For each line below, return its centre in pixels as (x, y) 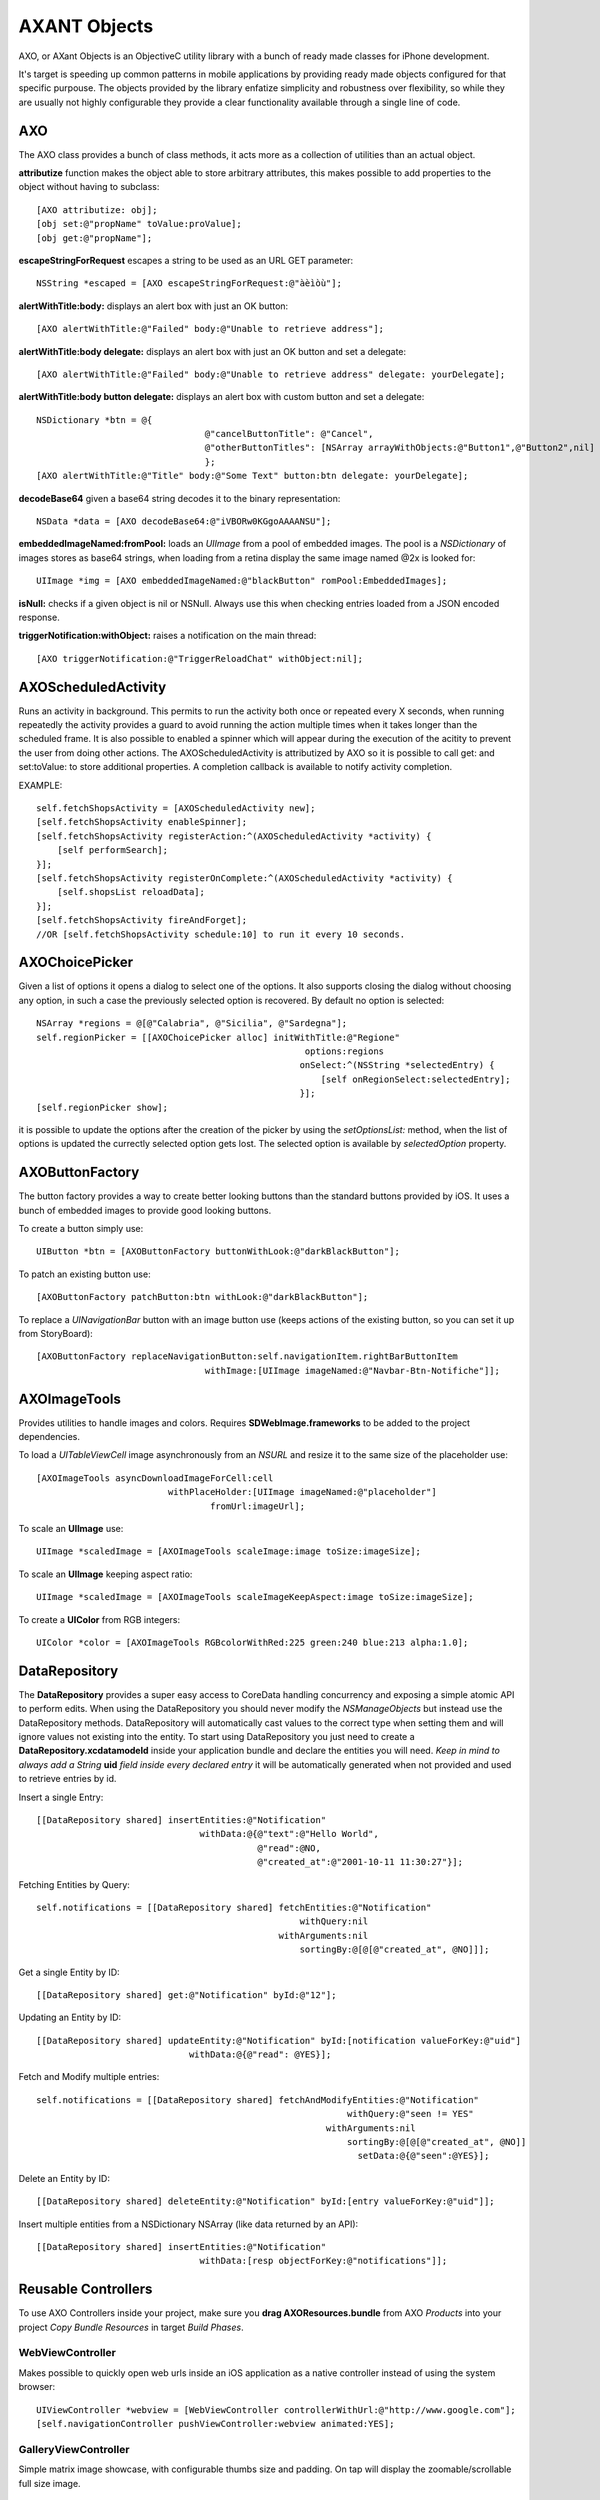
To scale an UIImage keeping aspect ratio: (105, 1574)
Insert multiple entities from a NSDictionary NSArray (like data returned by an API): (188, 2224)
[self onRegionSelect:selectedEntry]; (415, 1079)
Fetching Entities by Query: (74, 1884)
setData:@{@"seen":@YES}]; (423, 2156)
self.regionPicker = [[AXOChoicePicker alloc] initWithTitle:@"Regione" (218, 1037)
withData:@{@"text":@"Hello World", (289, 1834)
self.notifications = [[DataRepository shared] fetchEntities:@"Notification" (234, 1907)
